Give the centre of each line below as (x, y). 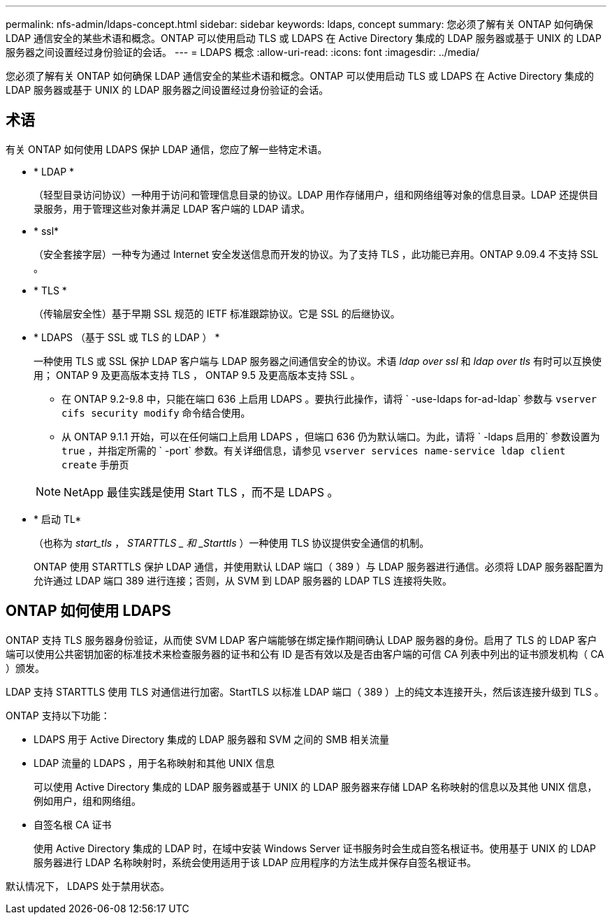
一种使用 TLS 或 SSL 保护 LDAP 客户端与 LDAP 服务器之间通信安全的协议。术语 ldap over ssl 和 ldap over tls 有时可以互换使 (318, 361)
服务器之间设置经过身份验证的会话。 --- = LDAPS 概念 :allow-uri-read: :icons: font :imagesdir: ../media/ (243, 52)
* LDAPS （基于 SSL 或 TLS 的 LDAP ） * (127, 337)
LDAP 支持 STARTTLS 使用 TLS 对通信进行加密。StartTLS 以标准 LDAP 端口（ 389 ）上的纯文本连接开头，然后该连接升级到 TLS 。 (305, 691)
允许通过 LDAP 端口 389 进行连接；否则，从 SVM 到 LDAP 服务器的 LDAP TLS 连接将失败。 (243, 580)
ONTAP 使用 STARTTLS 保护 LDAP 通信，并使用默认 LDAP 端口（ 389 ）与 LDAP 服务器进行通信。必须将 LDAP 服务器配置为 (319, 566)
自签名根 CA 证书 (73, 824)
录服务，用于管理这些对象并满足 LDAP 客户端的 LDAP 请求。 (172, 208)
